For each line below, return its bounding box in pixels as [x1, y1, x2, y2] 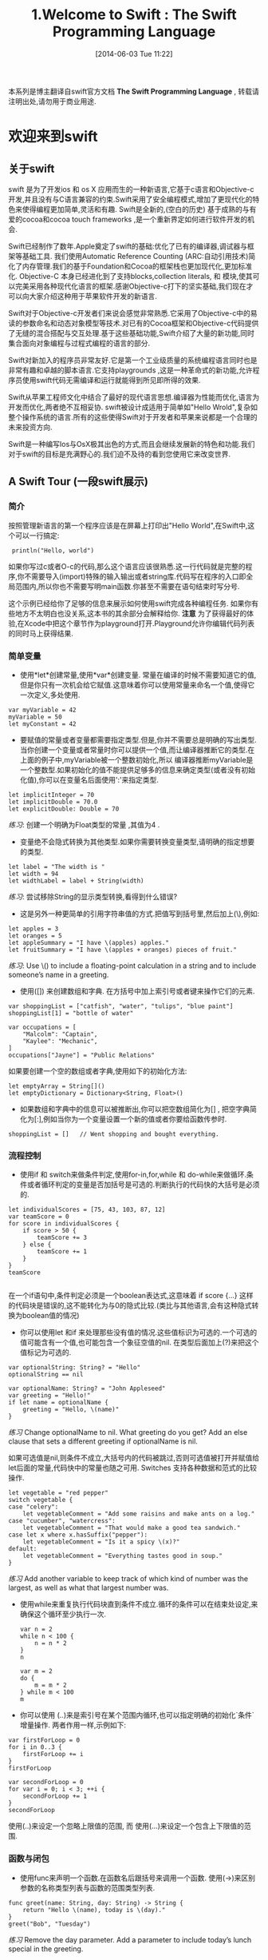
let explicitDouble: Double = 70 [8, 805, 120, 813]
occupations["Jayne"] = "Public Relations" [8, 1051, 156, 1059]
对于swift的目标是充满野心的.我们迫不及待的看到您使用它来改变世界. [8, 449, 231, 459]
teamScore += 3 [37, 1233, 88, 1242]
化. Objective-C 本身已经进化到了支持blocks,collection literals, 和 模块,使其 [8, 271, 253, 281]
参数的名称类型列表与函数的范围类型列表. [19, 1882, 156, 1892]
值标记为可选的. [19, 1348, 72, 1357]
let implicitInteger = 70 [8, 791, 94, 799]
